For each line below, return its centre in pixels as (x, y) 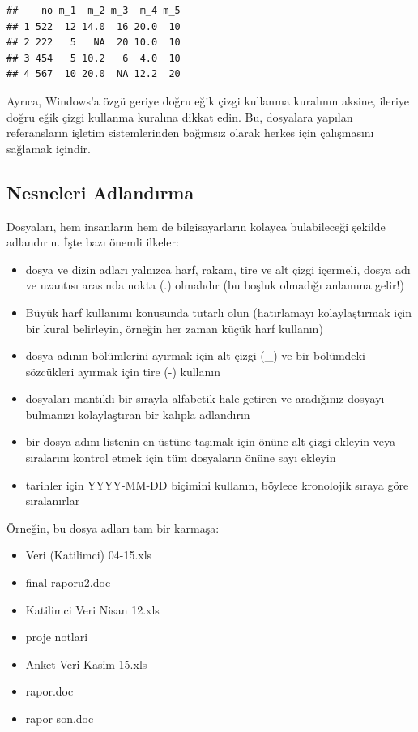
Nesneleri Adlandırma (100, 192)
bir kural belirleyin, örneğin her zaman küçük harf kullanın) (174, 328)
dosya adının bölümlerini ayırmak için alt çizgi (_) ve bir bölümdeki (195, 355)
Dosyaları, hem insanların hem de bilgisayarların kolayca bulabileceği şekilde (196, 226)
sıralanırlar (53, 501)
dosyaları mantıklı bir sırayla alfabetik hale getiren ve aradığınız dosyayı (205, 398)
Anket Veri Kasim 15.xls (86, 664)
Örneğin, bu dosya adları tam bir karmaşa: (113, 527)
